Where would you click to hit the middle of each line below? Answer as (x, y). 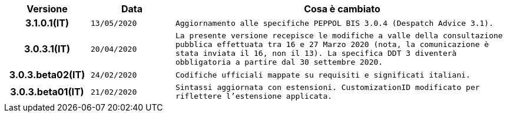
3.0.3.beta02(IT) (47, 75)
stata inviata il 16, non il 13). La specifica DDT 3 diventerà (316, 53)
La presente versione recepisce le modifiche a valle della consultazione (339, 36)
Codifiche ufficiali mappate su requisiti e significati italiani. (323, 75)
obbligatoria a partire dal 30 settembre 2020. (279, 62)
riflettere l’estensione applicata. (254, 96)
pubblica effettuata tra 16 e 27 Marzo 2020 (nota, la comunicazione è (332, 44)
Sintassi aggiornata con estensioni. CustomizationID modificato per (327, 87)
